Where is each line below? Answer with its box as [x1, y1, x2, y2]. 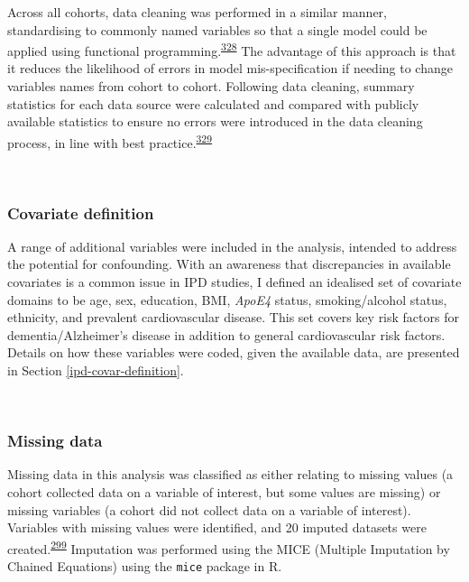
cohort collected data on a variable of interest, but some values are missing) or [7, 483, 441, 502]
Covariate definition [7, 201, 154, 224]
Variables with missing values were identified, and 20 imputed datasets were [7, 518, 427, 537]
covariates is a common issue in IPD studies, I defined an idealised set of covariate [7, 273, 462, 291]
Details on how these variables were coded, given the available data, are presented [7, 343, 460, 362]
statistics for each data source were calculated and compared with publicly [7, 94, 419, 113]
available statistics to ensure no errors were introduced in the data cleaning [7, 112, 423, 131]
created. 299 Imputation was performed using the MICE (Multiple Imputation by [7, 536, 450, 558]
